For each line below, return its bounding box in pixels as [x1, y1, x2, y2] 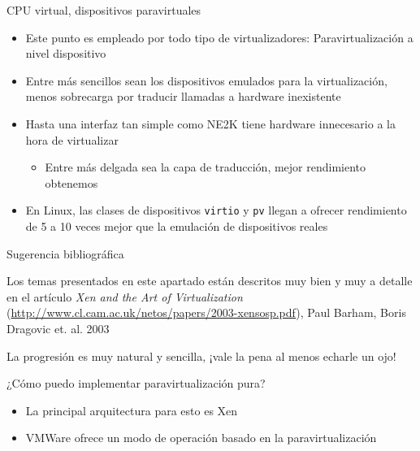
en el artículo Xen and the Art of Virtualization [6, 288, 243, 305]
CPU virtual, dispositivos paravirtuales [6, 2, 201, 18]
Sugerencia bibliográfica [6, 245, 124, 262]
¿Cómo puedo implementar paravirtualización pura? [6, 375, 266, 392]
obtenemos [45, 174, 98, 191]
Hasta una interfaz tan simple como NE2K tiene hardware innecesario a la [25, 115, 396, 132]
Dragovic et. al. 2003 [6, 319, 110, 336]
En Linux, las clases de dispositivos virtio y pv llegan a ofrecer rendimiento [25, 202, 407, 219]
